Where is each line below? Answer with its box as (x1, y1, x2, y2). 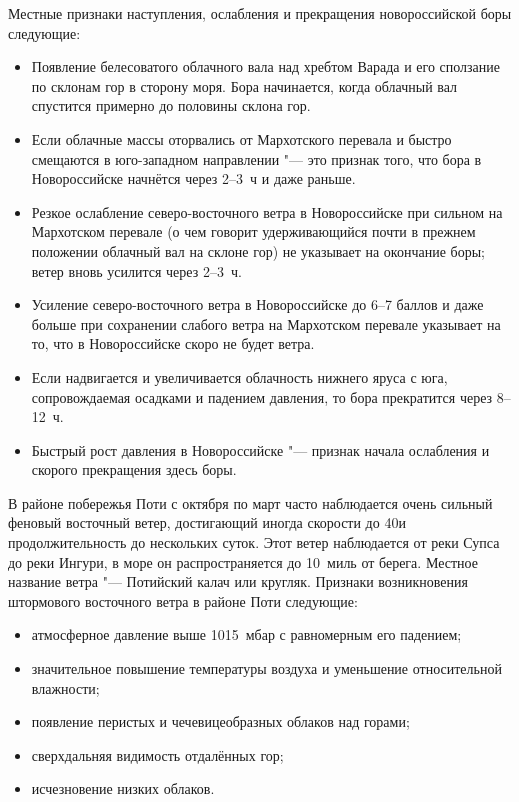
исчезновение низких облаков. (31, 778, 215, 799)
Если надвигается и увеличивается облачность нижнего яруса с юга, (31, 366, 448, 387)
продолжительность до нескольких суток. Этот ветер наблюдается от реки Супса (8, 532, 500, 553)
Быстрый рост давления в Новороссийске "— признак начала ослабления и (31, 439, 490, 460)
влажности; (31, 677, 100, 698)
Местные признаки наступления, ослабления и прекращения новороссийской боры (8, 3, 512, 23)
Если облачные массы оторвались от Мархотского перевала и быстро (31, 128, 452, 149)
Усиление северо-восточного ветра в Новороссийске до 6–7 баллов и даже (31, 294, 484, 315)
